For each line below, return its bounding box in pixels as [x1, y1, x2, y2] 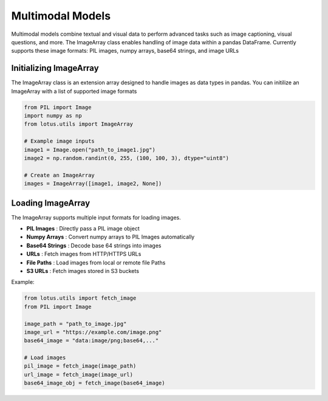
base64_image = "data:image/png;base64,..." [24, 337, 159, 344]
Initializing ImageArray [11, 63, 100, 73]
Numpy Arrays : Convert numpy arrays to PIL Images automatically [26, 234, 195, 241]
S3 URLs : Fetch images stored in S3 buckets [26, 267, 140, 274]
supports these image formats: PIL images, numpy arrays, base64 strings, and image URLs [11, 47, 239, 55]
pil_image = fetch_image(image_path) [24, 363, 137, 369]
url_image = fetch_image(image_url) [24, 371, 134, 378]
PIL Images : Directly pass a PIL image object [26, 225, 140, 232]
